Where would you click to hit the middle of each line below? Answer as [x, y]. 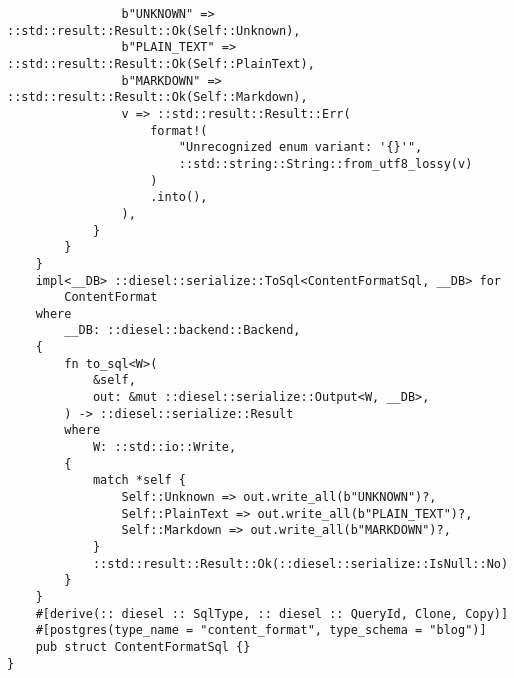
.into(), [179, 197]
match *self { [139, 480]
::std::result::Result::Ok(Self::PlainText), [161, 63]
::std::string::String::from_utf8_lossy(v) [325, 163]
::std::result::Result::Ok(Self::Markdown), [157, 97]
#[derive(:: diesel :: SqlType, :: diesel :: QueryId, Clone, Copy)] [272, 613]
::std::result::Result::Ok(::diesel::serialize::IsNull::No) [300, 563]
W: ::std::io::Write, [164, 447]
